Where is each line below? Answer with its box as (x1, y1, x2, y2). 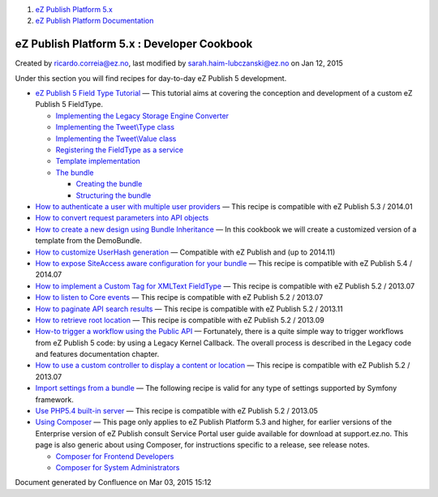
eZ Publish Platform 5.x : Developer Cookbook (15, 37, 253, 51)
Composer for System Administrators (55, 462, 180, 472)
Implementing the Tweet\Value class (55, 134, 177, 144)
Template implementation (55, 156, 141, 166)
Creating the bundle (75, 179, 143, 189)
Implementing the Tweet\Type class (55, 122, 174, 132)
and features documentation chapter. (35, 349, 160, 359)
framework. (35, 394, 75, 405)
